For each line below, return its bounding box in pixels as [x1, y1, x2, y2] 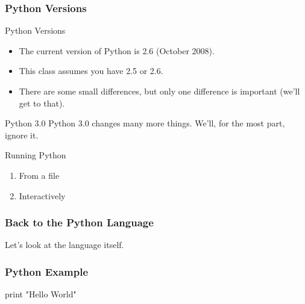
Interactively [19, 189, 66, 202]
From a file [19, 169, 60, 181]
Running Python [5, 149, 66, 161]
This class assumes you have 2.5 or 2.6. [19, 64, 163, 77]
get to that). [19, 96, 65, 109]
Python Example [5, 264, 89, 279]
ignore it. [5, 128, 39, 141]
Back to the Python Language [5, 215, 154, 230]
